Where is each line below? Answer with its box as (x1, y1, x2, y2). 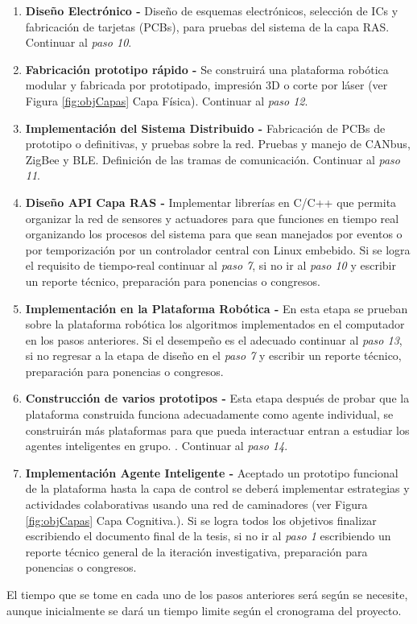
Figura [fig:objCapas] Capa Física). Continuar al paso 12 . (25, 92, 308, 109)
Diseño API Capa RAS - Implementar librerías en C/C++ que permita (25, 193, 397, 210)
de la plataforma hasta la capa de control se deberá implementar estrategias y (25, 480, 410, 497)
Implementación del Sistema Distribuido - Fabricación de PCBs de (25, 119, 386, 136)
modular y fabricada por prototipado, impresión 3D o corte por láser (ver (25, 76, 388, 93)
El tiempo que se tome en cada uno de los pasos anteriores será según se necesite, (6, 586, 408, 602)
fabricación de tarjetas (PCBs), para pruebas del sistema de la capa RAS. (25, 18, 390, 35)
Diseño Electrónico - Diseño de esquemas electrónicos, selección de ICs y (25, 2, 398, 19)
